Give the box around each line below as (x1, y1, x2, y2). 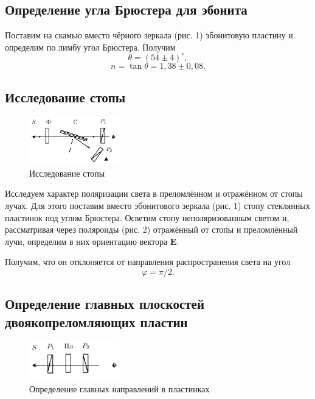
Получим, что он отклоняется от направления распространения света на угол (5, 255, 291, 268)
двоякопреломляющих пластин (5, 312, 188, 331)
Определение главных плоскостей (5, 294, 204, 313)
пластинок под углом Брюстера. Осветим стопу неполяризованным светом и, (5, 211, 289, 224)
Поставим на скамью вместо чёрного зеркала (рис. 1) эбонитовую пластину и (5, 29, 293, 41)
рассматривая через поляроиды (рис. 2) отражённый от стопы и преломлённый (5, 223, 298, 236)
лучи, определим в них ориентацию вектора (5, 235, 168, 247)
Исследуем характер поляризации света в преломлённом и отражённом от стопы (5, 187, 303, 200)
